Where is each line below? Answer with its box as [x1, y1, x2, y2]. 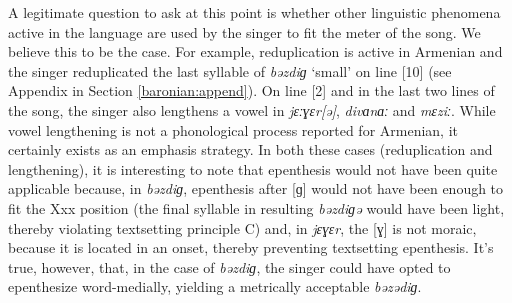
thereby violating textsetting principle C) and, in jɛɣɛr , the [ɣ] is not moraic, [8, 217, 477, 238]
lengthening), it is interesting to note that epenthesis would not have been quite [8, 158, 498, 179]
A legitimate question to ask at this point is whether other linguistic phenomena [8, 2, 501, 22]
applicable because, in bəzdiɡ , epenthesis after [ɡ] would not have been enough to [8, 178, 504, 199]
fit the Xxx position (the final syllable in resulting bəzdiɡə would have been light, [8, 197, 505, 218]
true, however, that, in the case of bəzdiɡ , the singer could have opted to [8, 256, 451, 277]
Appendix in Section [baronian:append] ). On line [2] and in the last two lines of [8, 80, 495, 101]
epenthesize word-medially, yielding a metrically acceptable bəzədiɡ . [8, 276, 422, 297]
